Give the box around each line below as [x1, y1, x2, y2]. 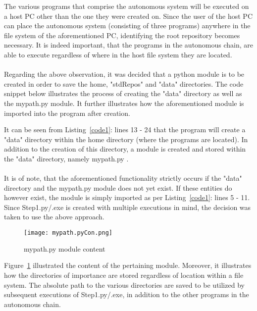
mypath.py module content [24, 243, 105, 254]
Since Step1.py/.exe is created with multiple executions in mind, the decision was [4, 202, 251, 212]
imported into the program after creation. [4, 107, 130, 118]
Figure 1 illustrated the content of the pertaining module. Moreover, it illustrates [4, 260, 252, 270]
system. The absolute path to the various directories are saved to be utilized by [4, 279, 245, 290]
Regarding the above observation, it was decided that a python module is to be [4, 69, 245, 79]
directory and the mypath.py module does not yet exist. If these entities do [4, 182, 232, 193]
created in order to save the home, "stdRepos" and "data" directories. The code [4, 78, 244, 89]
